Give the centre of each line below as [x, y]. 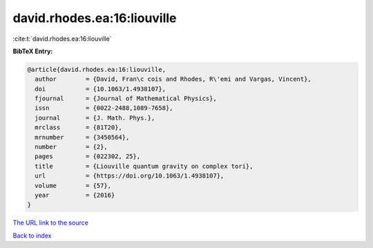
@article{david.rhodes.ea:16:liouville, [96, 69]
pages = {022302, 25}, [88, 156]
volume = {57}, [73, 185]
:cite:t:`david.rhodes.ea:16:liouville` [62, 39]
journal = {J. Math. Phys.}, [95, 118]
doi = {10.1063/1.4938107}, [100, 89]
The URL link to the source [51, 223]
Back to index [32, 236]
